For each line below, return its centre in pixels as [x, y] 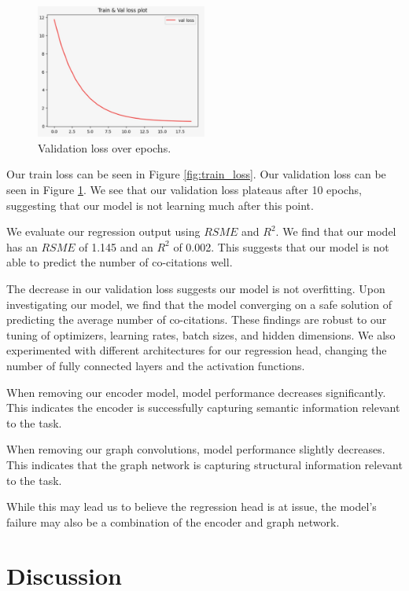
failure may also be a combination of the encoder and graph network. [173, 521]
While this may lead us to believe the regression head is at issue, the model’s [192, 507]
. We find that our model [336, 231]
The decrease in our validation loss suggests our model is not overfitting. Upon [196, 288]
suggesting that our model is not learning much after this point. [160, 205]
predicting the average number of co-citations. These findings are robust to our [197, 319]
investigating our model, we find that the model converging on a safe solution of [199, 304]
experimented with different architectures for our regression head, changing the [197, 350]
